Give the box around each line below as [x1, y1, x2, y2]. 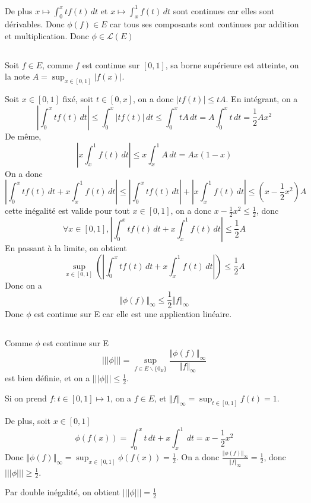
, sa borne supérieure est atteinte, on [165, 58, 299, 71]
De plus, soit [5, 415, 50, 427]
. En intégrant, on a [226, 93, 298, 105]
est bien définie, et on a [5, 372, 90, 384]
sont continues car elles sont [173, 4, 275, 17]
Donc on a [5, 279, 42, 291]
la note [5, 70, 30, 83]
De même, [5, 129, 42, 142]
